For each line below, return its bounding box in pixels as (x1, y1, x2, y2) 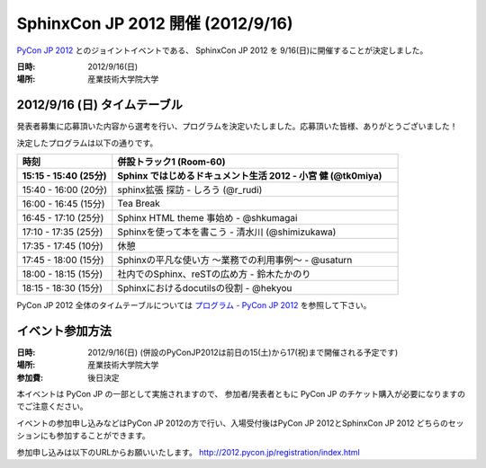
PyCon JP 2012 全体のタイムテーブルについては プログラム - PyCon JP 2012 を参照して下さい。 (16, 300, 372, 311)
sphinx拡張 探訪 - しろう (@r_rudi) (117, 184, 263, 197)
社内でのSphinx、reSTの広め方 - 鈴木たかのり (117, 268, 311, 280)
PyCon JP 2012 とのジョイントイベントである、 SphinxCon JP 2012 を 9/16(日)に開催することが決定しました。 (16, 45, 428, 56)
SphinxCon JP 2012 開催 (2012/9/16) (16, 13, 293, 33)
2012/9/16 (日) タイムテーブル (16, 97, 184, 112)
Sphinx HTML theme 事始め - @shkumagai (117, 212, 298, 225)
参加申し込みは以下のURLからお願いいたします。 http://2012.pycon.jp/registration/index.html (16, 446, 360, 457)
